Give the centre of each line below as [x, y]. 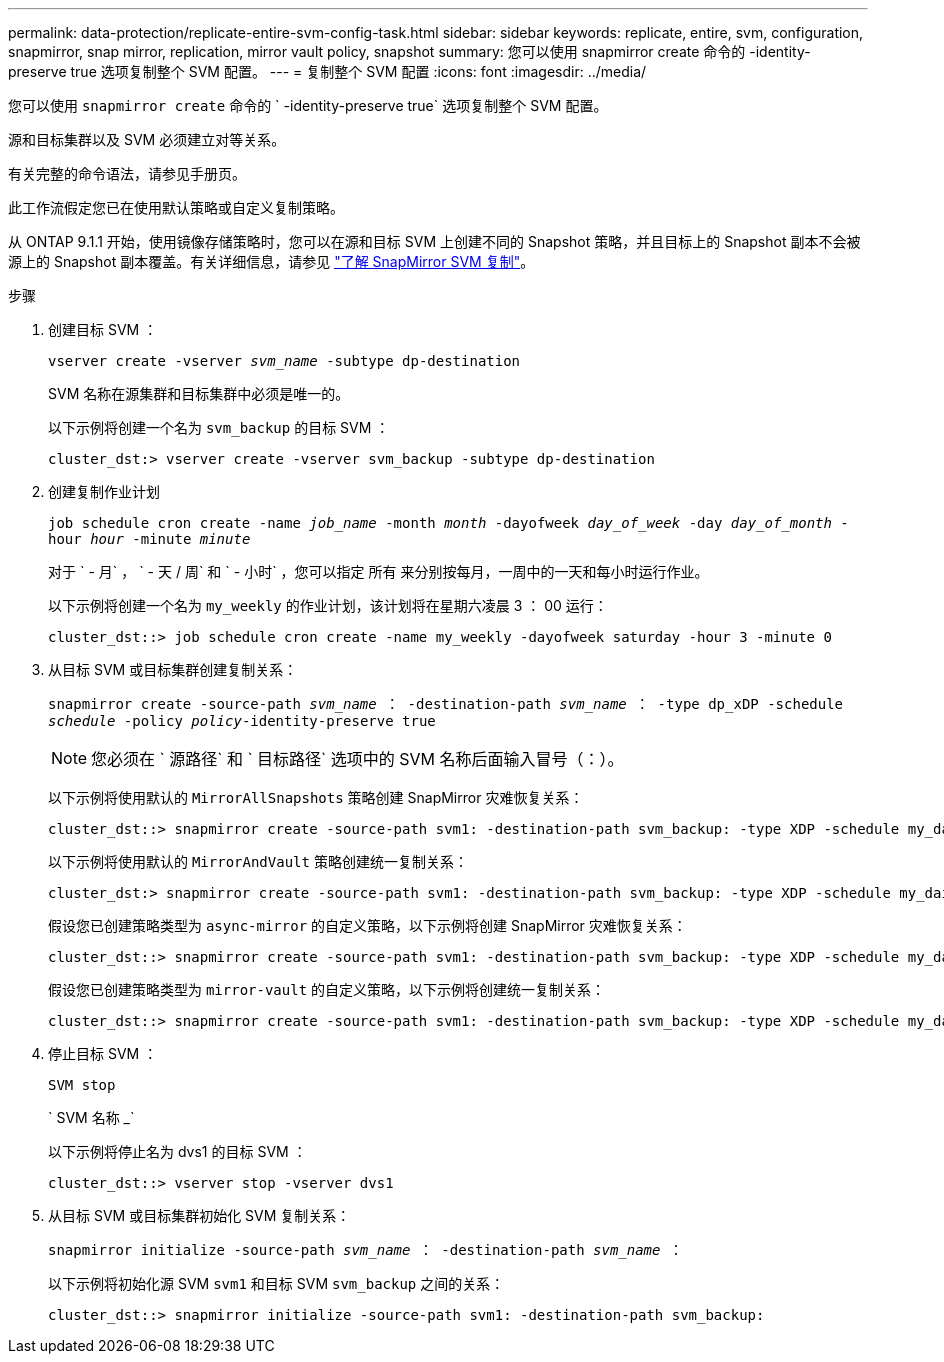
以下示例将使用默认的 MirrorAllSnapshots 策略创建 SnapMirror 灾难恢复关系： [316, 797]
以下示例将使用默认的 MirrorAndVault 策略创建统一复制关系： [258, 861]
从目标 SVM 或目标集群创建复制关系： [173, 669]
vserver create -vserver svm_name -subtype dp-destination [284, 361]
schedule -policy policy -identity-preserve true [242, 721]
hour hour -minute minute [149, 539]
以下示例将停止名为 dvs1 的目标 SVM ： [177, 1151]
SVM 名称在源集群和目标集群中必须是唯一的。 [199, 393]
